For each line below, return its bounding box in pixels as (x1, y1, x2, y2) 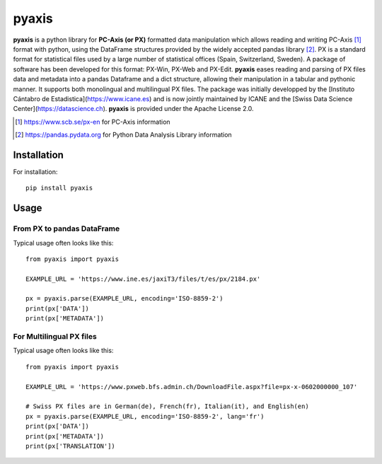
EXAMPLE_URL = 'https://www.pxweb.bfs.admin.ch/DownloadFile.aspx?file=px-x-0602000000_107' (25, 383, 358, 390)
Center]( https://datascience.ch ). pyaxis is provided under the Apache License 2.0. (13, 105, 254, 113)
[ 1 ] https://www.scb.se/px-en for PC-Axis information (15, 117, 170, 126)
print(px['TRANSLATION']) (25, 442, 116, 450)
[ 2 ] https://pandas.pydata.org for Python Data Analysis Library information (15, 131, 233, 139)
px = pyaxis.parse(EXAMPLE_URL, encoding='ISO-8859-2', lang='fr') (25, 412, 265, 420)
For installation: (13, 167, 58, 176)
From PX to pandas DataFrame (13, 224, 120, 233)
